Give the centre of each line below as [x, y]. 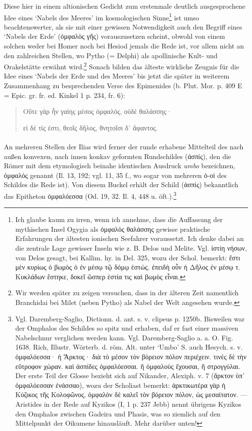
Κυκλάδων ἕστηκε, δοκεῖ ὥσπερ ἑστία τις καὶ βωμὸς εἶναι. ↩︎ [100, 276]
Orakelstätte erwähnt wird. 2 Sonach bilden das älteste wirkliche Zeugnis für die [122, 66]
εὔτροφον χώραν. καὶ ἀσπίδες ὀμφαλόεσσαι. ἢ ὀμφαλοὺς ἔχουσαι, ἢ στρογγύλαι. [128, 366]
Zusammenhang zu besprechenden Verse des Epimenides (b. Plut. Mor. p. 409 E [123, 86]
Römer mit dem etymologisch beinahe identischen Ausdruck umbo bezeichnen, [120, 166]
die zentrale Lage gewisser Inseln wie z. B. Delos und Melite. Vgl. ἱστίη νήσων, [131, 248]
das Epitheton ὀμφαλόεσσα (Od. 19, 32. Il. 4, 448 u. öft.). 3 [90, 195]
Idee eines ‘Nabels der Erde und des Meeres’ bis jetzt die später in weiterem [117, 76]
